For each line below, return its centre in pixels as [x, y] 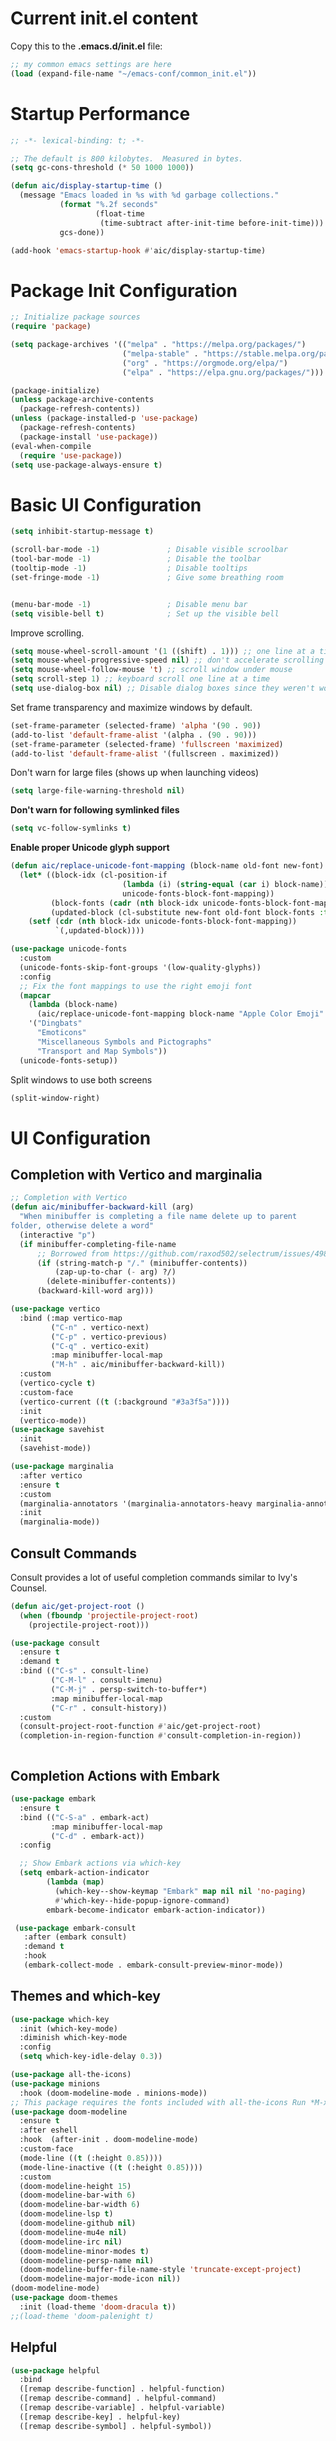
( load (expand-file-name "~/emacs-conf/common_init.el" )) [133, 73]
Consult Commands [73, 1553]
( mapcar [35, 995]
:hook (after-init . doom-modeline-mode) [109, 2140]
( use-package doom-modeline [69, 2112]
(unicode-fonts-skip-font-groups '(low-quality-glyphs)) [140, 967]
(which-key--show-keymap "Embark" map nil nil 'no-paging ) [180, 1891]
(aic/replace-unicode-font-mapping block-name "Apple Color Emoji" [180, 1014]
